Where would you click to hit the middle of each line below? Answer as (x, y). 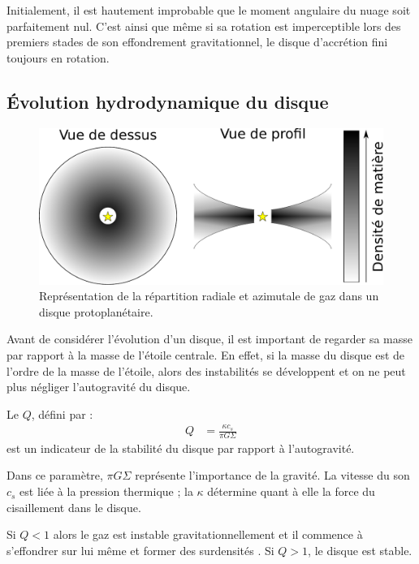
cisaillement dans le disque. (74, 507)
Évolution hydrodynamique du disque (168, 101)
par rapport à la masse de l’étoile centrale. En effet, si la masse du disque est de (206, 354)
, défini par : (62, 413)
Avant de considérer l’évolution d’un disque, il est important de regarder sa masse (210, 339)
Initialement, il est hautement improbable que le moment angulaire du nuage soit (209, 10)
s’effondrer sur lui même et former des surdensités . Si (140, 550)
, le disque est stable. (360, 550)
